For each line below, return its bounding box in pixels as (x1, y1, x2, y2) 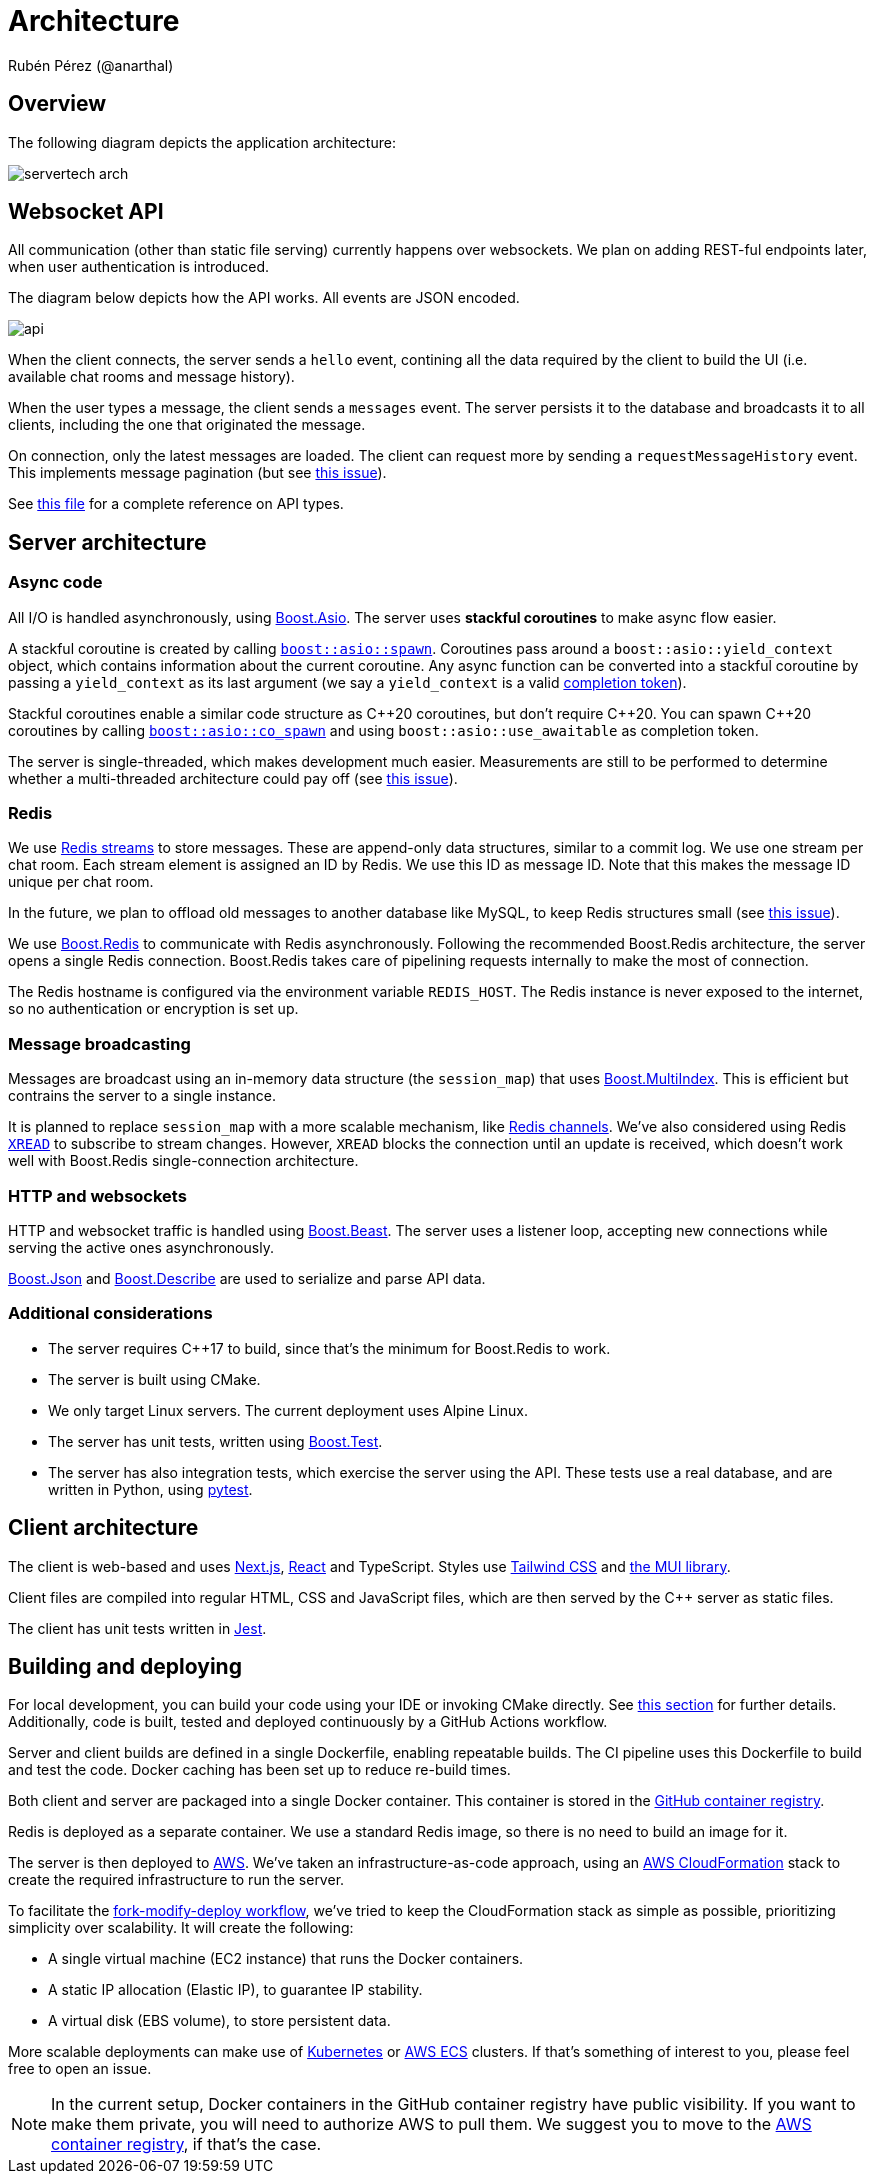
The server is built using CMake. (48, 1370, 261, 1388)
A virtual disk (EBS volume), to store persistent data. (48, 2012, 391, 2030)
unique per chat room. (8, 873, 154, 891)
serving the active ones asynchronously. (8, 1238, 274, 1256)
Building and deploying (8, 1653, 242, 1679)
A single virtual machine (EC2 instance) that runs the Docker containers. (48, 1950, 524, 1968)
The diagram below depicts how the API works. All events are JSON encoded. (8, 289, 520, 307)
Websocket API (8, 199, 164, 225)
